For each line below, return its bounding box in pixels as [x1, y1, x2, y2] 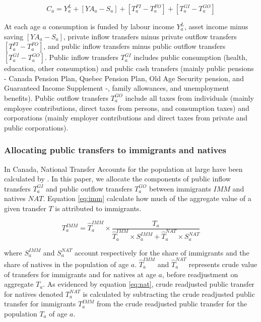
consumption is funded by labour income [48, 21, 174, 31]
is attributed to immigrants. [55, 203, 142, 213]
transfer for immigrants [4, 298, 76, 309]
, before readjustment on [162, 269, 238, 279]
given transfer [4, 203, 46, 213]
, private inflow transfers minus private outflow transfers [63, 31, 237, 41]
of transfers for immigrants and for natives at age [4, 269, 156, 279]
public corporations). [4, 122, 69, 133]
